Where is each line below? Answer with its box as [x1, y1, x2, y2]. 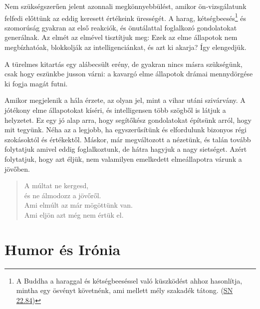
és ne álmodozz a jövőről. [24, 190, 101, 200]
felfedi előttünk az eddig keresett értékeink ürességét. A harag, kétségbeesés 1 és [4, 11, 247, 23]
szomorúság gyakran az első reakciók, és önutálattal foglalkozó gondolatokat [4, 22, 237, 32]
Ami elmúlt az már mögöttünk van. [24, 200, 133, 210]
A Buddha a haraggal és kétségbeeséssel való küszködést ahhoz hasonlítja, [16, 275, 243, 286]
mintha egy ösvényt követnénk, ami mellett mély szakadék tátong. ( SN [16, 285, 233, 296]
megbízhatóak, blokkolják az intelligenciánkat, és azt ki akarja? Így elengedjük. [4, 42, 247, 52]
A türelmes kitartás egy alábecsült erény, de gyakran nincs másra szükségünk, [4, 58, 243, 69]
